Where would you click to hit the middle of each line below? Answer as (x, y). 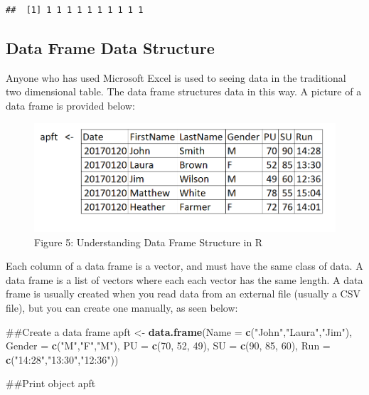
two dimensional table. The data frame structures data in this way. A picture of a (184, 91)
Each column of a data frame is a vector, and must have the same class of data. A (184, 266)
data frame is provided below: (70, 105)
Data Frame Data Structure (110, 47)
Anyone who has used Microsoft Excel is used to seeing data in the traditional (176, 77)
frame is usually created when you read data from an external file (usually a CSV (183, 294)
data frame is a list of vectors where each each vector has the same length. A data (184, 279)
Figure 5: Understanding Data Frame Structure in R (149, 242)
